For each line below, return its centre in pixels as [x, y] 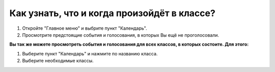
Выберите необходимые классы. [58, 61]
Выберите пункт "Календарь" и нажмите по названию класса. [90, 53]
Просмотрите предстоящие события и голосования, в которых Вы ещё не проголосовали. [121, 35]
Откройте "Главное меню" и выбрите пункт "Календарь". [85, 28]
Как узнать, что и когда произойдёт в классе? [113, 13]
